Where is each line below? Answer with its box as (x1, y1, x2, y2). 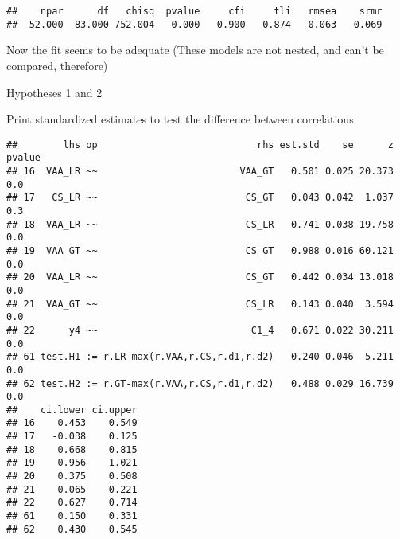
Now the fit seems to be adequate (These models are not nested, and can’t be (6, 41, 384, 58)
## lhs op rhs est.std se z (6, 139, 394, 150)
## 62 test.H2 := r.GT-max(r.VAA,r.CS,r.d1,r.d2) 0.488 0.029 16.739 (6, 377, 394, 389)
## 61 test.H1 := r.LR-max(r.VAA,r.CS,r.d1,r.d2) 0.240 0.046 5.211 (6, 351, 394, 363)
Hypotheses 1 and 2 (6, 84, 103, 100)
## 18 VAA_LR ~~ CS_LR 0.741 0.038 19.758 (6, 218, 394, 230)
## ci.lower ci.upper (6, 404, 138, 416)
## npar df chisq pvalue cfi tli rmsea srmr (6, 6, 383, 17)
